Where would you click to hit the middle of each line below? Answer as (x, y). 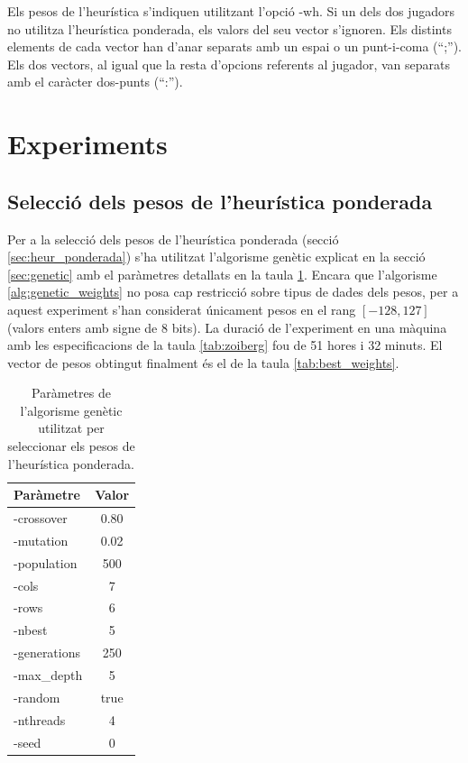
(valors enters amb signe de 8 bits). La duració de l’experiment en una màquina (227, 327)
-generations (47, 653)
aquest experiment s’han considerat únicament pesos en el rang (182, 309)
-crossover (41, 518)
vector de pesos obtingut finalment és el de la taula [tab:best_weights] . (203, 362)
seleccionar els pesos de (71, 446)
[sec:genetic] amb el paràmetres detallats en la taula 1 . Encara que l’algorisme (222, 274)
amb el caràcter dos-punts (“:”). (95, 82)
